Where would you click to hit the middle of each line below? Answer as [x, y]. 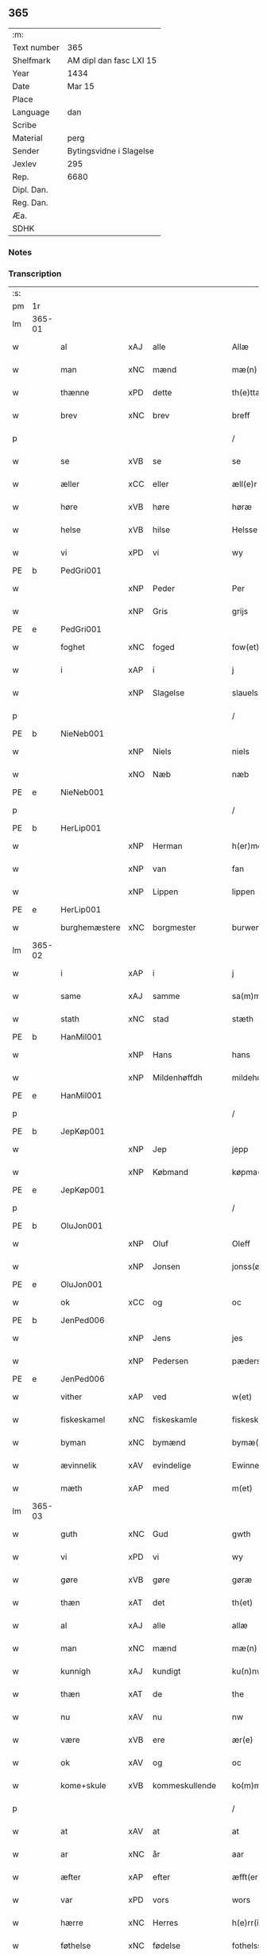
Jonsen [166, 1266]
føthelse [76, 1946]
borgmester [174, 927]
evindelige [172, 1465]
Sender [26, 150]
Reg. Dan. [31, 202]
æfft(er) [246, 1877]
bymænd [169, 1443]
